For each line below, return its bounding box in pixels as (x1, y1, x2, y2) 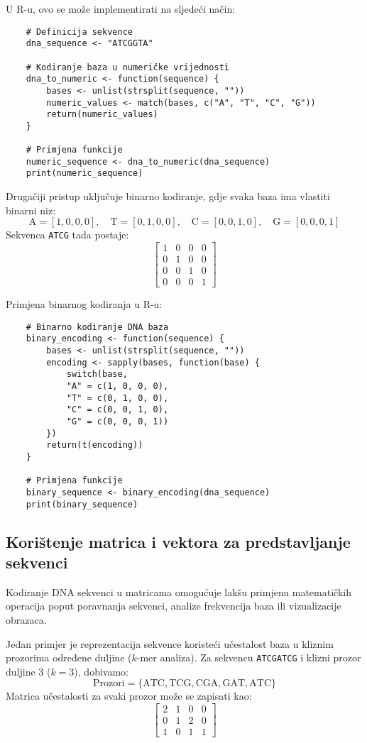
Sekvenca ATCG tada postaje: (6, 227, 129, 242)
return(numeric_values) (46, 109, 158, 120)
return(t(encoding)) (46, 440, 143, 451)
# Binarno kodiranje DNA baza (26, 321, 169, 332)
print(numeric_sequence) (26, 168, 143, 179)
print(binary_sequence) (26, 499, 138, 510)
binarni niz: (6, 202, 56, 217)
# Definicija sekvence (26, 26, 133, 37)
